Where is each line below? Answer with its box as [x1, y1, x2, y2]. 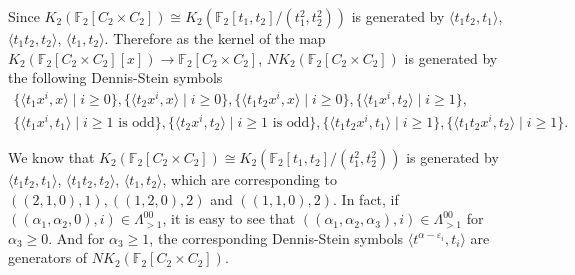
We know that [8, 147, 95, 167]
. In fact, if [333, 188, 399, 209]
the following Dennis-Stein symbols [8, 67, 223, 88]
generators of [8, 247, 88, 268]
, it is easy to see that [162, 208, 296, 229]
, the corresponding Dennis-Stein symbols [149, 227, 404, 248]
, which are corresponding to [162, 169, 337, 189]
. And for [48, 227, 105, 248]
